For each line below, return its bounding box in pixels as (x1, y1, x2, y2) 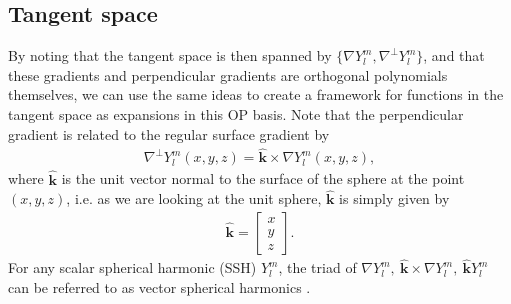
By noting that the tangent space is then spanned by (8, 45, 332, 66)
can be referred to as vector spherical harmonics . (8, 276, 311, 297)
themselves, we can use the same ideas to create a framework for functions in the (8, 84, 504, 105)
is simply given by (339, 188, 450, 209)
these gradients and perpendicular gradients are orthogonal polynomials (8, 64, 448, 85)
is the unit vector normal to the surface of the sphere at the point (61, 168, 465, 189)
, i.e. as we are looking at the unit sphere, (66, 188, 322, 209)
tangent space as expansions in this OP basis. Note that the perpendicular (8, 103, 464, 124)
